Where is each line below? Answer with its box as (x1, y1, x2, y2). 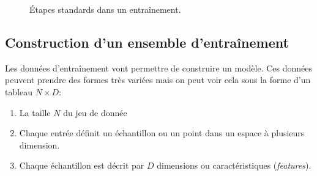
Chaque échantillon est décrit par (19, 159, 144, 172)
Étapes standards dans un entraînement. (29, 3, 181, 15)
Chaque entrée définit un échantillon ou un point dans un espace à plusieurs (19, 127, 305, 139)
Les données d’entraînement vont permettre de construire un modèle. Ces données (5, 61, 313, 74)
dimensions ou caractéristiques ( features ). (157, 159, 311, 172)
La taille (19, 106, 51, 119)
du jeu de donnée (63, 106, 127, 119)
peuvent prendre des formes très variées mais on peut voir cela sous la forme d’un (5, 73, 311, 86)
